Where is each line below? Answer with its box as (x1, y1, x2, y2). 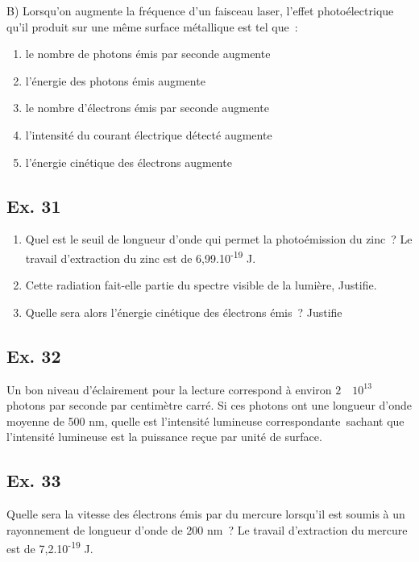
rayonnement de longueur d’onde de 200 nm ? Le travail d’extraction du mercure (6, 521, 408, 538)
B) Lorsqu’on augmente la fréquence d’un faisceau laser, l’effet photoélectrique (6, 2, 394, 19)
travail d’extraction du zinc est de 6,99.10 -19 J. (25, 247, 256, 266)
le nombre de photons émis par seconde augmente (25, 45, 271, 62)
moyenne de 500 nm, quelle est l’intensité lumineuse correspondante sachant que (6, 412, 404, 429)
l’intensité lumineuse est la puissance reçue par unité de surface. (6, 428, 322, 445)
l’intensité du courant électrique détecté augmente (25, 126, 272, 143)
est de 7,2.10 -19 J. (6, 538, 93, 557)
